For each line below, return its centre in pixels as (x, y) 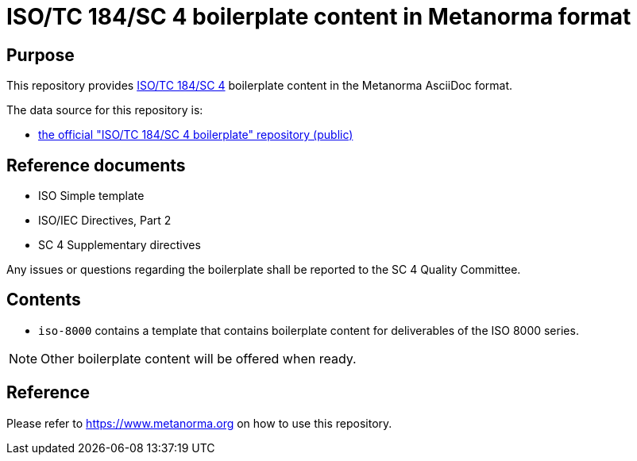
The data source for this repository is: (105, 110)
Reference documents (96, 165)
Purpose (41, 55)
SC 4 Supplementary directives (120, 245)
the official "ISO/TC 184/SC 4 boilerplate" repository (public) (196, 135)
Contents (44, 300)
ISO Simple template (91, 196)
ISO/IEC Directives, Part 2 (105, 221)
